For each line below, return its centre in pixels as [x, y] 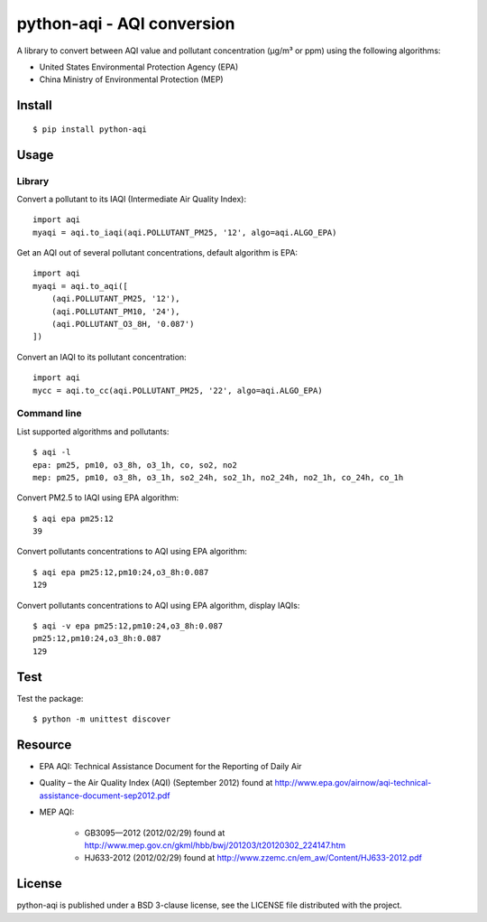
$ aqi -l [52, 452]
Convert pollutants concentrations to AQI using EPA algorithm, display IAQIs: [158, 605]
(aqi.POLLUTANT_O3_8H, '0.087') [123, 324]
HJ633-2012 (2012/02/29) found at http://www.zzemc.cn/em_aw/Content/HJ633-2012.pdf [253, 858]
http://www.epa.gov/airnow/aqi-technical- [353, 783]
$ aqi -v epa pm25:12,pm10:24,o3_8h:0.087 [128, 626]
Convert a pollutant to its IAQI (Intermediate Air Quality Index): [132, 199]
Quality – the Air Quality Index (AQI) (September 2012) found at [156, 783]
